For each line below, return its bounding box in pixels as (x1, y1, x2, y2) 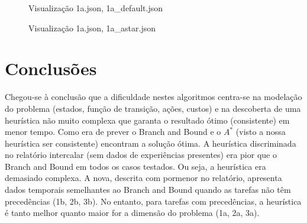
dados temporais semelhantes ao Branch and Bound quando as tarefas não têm (5, 183, 291, 196)
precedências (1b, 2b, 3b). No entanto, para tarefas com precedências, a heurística (5, 195, 302, 207)
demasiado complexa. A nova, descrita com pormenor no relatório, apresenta (5, 172, 282, 184)
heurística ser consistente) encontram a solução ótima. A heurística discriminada (5, 137, 296, 149)
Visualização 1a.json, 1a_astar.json (28, 21, 156, 34)
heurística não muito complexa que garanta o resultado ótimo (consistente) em (5, 114, 290, 126)
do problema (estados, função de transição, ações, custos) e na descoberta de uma (5, 102, 301, 114)
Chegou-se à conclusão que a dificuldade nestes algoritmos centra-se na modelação (5, 91, 302, 103)
